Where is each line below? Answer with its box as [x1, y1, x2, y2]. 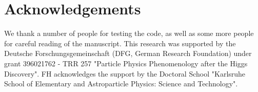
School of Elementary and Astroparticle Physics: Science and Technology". [4, 78, 238, 89]
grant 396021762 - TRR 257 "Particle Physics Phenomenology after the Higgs [4, 58, 248, 68]
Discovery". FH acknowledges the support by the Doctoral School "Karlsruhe [4, 68, 246, 79]
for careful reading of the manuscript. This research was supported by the [4, 38, 236, 48]
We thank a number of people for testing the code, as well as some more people [4, 28, 254, 39]
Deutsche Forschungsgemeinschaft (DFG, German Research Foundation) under [4, 48, 252, 59]
